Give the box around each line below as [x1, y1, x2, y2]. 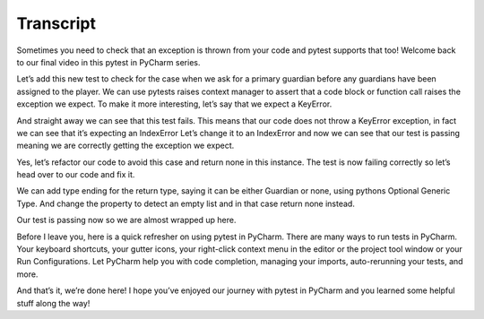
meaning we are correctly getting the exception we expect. [16, 140, 235, 151]
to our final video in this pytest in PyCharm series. [16, 56, 201, 67]
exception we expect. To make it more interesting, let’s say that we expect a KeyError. [16, 99, 333, 109]
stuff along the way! [16, 297, 91, 308]
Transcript [16, 13, 96, 33]
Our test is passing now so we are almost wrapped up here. [16, 215, 237, 226]
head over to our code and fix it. [16, 169, 135, 180]
